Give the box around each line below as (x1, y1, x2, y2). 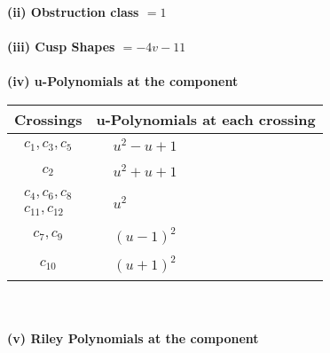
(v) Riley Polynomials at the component (7, 329, 259, 347)
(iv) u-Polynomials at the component (7, 72, 239, 90)
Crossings (14, 108, 82, 129)
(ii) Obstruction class (7, 3, 139, 20)
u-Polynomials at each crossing (96, 108, 316, 129)
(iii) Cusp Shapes (7, 37, 115, 56)
